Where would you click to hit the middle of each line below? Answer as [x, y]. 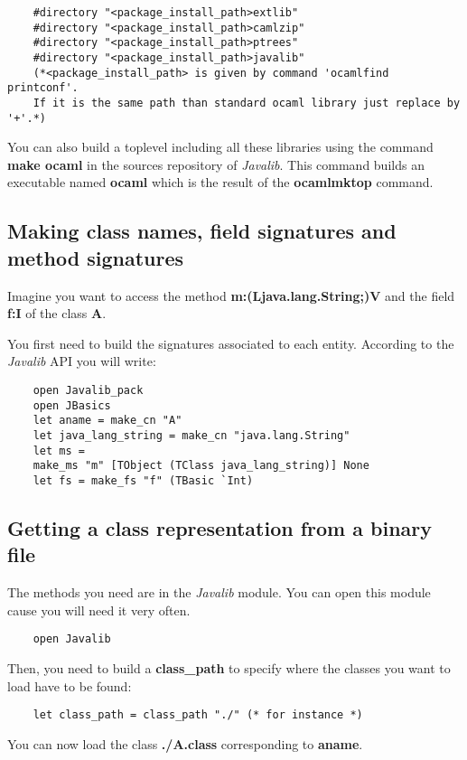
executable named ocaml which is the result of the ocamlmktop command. [220, 182]
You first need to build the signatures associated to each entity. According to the [231, 343]
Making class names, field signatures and [202, 231]
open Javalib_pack [88, 390]
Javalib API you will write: [82, 361]
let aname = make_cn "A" [107, 421]
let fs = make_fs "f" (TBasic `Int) [143, 480]
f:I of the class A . [57, 313]
